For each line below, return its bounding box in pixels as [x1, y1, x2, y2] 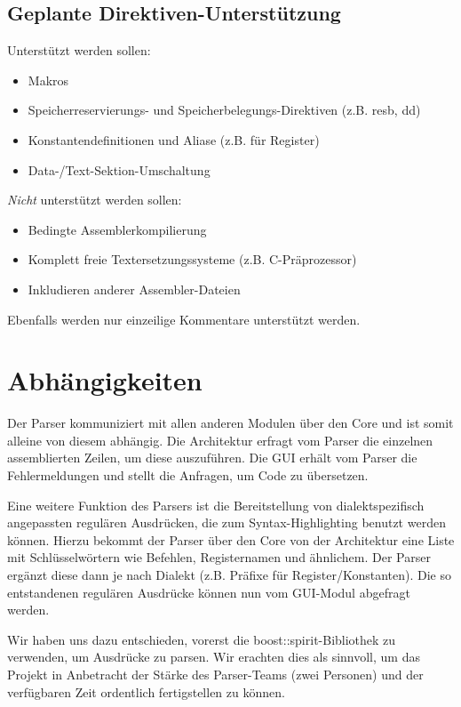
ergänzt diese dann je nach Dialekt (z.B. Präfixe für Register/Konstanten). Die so [7, 566, 451, 584]
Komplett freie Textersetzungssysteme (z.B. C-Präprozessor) [28, 250, 357, 269]
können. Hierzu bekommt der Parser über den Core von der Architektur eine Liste [7, 530, 455, 549]
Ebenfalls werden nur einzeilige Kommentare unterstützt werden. [7, 309, 361, 328]
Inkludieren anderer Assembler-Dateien [28, 279, 241, 298]
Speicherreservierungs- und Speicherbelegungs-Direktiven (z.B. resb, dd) [28, 100, 421, 119]
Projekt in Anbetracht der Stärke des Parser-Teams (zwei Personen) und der [7, 664, 424, 683]
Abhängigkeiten [7, 362, 203, 398]
